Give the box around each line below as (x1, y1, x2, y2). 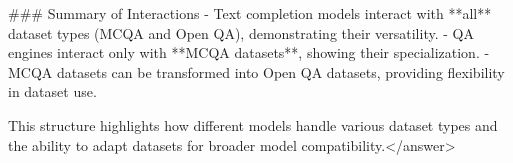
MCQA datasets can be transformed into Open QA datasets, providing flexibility (8, 61, 505, 82)
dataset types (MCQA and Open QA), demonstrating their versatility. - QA (8, 22, 474, 43)
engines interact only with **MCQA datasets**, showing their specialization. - (8, 42, 490, 63)
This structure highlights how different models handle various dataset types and (8, 114, 498, 135)
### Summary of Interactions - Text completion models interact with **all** (8, 3, 492, 23)
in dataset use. (8, 81, 97, 102)
